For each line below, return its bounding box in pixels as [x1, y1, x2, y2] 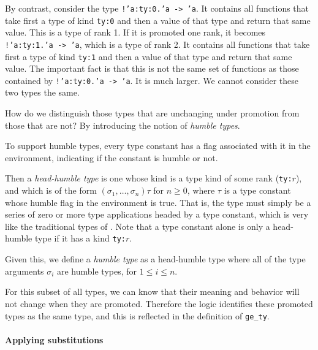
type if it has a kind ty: [34, 232, 126, 245]
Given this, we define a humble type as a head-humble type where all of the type [5, 253, 306, 265]
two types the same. [5, 86, 80, 99]
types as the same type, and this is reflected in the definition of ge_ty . [5, 309, 270, 322]
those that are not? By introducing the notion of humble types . [5, 118, 240, 131]
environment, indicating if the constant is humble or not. [5, 151, 218, 164]
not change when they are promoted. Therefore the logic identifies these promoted [5, 297, 313, 310]
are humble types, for [57, 264, 137, 277]
